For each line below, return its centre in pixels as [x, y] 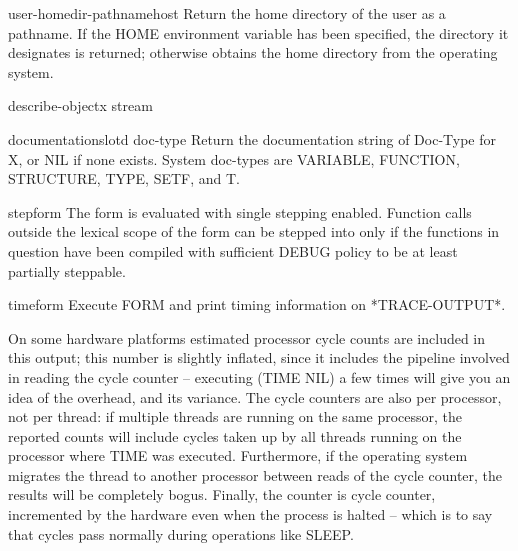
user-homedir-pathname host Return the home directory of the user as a [227, 13]
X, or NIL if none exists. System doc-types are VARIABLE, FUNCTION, [234, 158]
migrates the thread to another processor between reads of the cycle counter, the [255, 474]
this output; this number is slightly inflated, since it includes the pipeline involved [259, 357]
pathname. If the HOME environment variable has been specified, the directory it [258, 32]
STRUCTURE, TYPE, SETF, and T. [124, 178]
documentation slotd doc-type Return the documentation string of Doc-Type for [252, 138]
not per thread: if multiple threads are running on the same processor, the [235, 416]
